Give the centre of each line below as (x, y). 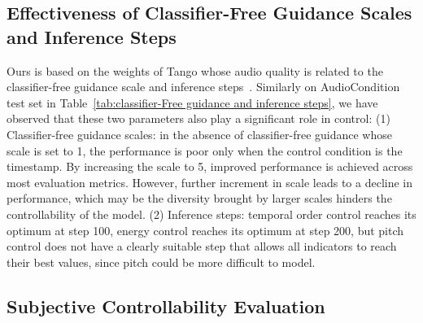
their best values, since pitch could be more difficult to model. (161, 262)
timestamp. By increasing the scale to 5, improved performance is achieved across (210, 166)
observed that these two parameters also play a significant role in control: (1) (198, 118)
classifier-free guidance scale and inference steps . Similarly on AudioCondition (203, 87)
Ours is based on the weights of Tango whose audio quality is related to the (195, 70)
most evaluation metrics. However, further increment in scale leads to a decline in (209, 182)
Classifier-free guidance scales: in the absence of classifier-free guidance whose (199, 134)
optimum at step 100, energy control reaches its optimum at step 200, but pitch (205, 230)
